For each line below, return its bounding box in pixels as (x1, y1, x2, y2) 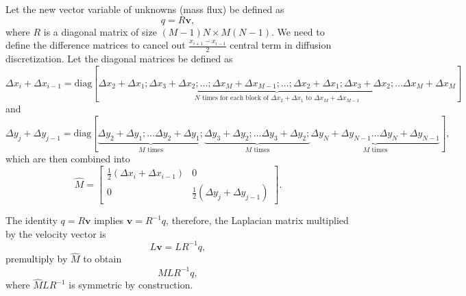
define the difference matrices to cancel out (5, 38, 186, 52)
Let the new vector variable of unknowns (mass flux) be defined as (5, 2, 284, 16)
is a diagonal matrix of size (43, 24, 157, 38)
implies (94, 213, 124, 227)
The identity (5, 213, 58, 227)
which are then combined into (5, 151, 130, 166)
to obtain (83, 251, 122, 266)
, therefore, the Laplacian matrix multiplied (166, 213, 349, 227)
